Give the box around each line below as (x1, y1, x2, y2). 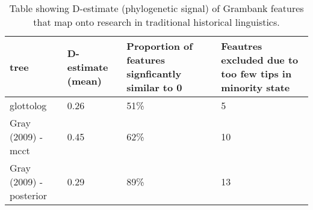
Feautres (221, 39, 262, 53)
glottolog (10, 98, 47, 112)
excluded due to (221, 53, 299, 67)
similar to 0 (126, 80, 182, 94)
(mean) (67, 73, 102, 88)
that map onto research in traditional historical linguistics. (33, 15, 280, 29)
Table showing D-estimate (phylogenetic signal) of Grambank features (9, 1, 304, 15)
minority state (221, 80, 290, 94)
